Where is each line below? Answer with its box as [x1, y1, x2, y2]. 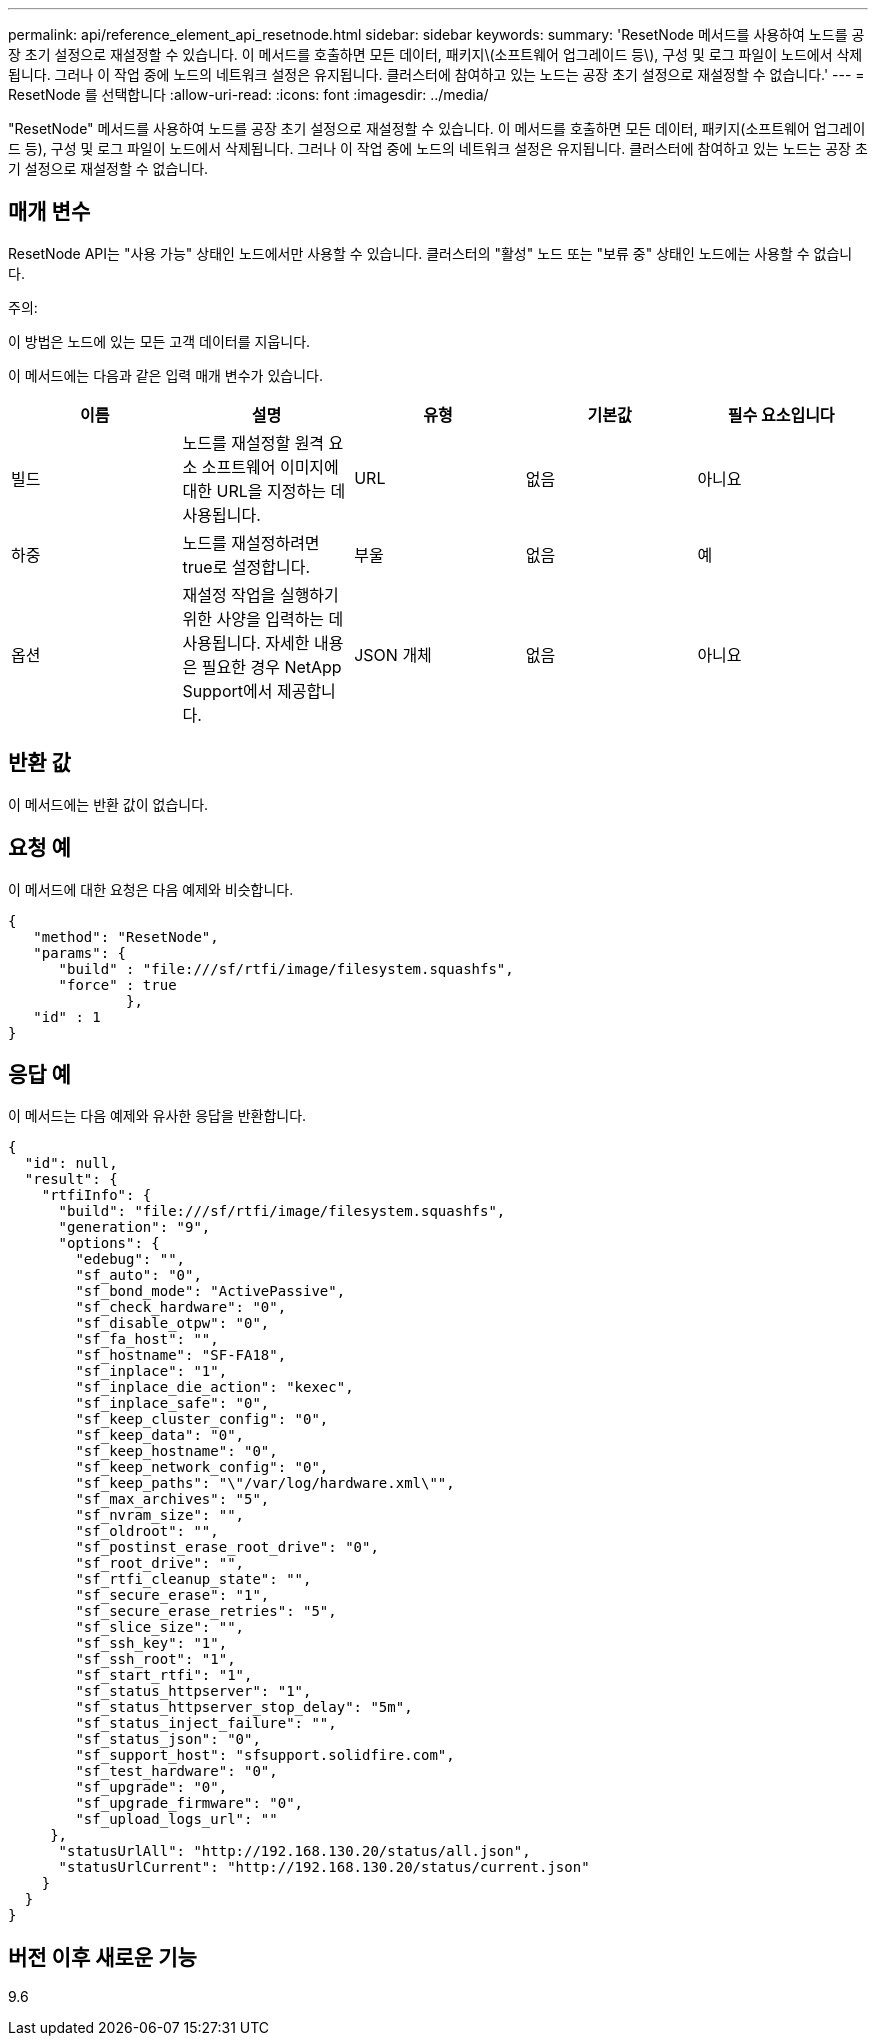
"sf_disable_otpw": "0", [75, 1315, 270, 1332]
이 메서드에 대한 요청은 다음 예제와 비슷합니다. [8, 880, 294, 898]
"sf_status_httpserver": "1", [75, 1683, 312, 1700]
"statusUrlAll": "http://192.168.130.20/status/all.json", [58, 1843, 531, 1860]
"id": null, [24, 1155, 118, 1172]
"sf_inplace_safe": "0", [75, 1395, 270, 1412]
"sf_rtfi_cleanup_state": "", [75, 1571, 312, 1588]
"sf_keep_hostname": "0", [75, 1443, 278, 1460]
